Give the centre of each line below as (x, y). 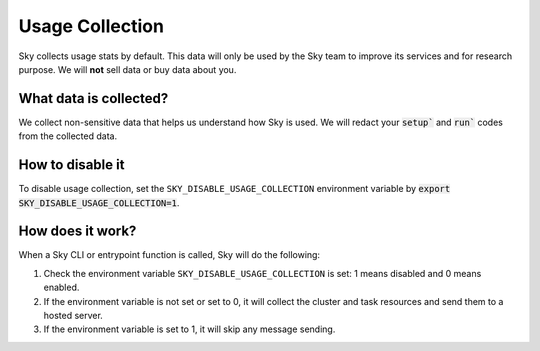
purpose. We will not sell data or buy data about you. (127, 69)
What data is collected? (93, 98)
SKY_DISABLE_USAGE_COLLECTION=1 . (99, 202)
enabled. (61, 287)
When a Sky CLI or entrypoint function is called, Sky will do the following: (169, 255)
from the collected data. (68, 136)
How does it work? (77, 231)
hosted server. (73, 315)
